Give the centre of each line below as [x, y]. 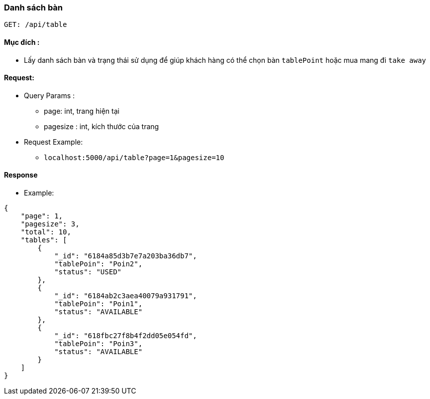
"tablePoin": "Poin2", [99, 264]
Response [21, 175]
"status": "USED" [88, 272]
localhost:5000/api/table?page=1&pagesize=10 [134, 157]
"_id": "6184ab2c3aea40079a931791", [126, 296]
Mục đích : [22, 42]
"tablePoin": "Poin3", [99, 344]
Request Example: [54, 142]
